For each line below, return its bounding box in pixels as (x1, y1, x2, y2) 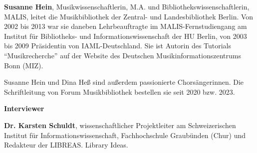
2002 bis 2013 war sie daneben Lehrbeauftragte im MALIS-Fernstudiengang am (4, 21, 247, 31)
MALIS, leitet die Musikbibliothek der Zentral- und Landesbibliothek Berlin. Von (4, 11, 254, 21)
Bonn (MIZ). (4, 60, 43, 70)
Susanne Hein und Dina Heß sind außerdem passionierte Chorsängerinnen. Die (4, 77, 244, 87)
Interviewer (4, 103, 44, 114)
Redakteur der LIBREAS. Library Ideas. (4, 140, 128, 150)
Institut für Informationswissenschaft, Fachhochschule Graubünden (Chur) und (4, 130, 246, 140)
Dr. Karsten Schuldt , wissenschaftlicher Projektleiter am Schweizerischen (4, 120, 236, 130)
